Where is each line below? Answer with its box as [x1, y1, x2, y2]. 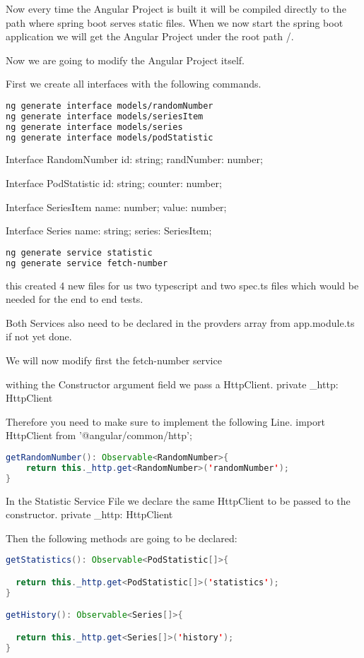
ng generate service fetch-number [6, 258, 168, 268]
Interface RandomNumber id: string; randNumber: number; [6, 152, 263, 167]
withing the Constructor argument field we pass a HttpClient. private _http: [6, 376, 339, 391]
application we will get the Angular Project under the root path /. [6, 29, 294, 44]
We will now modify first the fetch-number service [6, 352, 222, 367]
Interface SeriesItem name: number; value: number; [6, 199, 227, 214]
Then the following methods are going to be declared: [6, 530, 237, 545]
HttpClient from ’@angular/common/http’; [6, 428, 192, 443]
